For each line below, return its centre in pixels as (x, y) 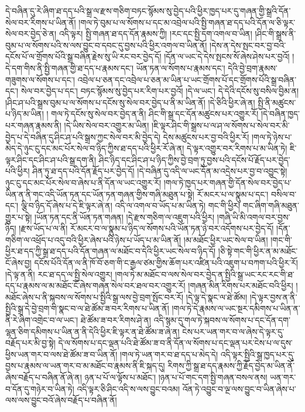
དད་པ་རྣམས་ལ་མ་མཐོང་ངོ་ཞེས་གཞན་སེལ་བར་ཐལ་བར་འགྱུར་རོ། (95, 285)
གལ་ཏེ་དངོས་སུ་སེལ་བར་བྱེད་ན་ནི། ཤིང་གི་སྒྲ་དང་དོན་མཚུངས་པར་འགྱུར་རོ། (155, 114)
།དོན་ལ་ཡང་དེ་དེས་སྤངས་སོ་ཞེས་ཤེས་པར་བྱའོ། (227, 56)
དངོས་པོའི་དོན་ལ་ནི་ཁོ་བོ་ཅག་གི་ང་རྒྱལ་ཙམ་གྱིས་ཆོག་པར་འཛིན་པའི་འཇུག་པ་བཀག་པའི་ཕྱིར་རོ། (166, 263)
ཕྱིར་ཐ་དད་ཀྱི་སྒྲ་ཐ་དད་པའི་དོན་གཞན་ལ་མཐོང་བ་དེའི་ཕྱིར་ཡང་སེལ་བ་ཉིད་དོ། (111, 251)
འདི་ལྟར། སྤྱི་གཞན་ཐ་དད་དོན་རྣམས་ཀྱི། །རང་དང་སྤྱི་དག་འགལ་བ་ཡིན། (155, 34)
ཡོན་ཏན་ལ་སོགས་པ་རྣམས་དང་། (181, 67)
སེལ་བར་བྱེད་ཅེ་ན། (31, 34)
